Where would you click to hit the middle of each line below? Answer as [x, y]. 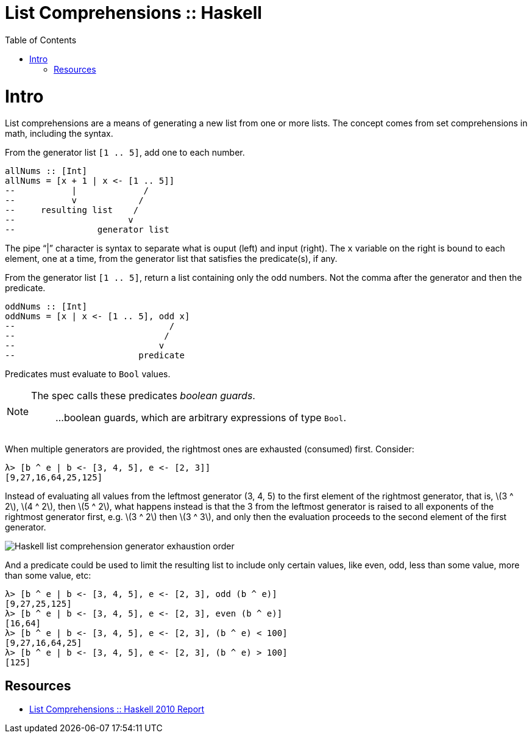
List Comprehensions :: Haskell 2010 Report [117, 709]
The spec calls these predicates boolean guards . [143, 396]
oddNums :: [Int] [46, 307]
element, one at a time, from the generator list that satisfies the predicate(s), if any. [171, 259]
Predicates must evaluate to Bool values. [88, 374]
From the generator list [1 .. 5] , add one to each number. [125, 153]
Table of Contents [41, 40]
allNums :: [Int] [46, 171]
